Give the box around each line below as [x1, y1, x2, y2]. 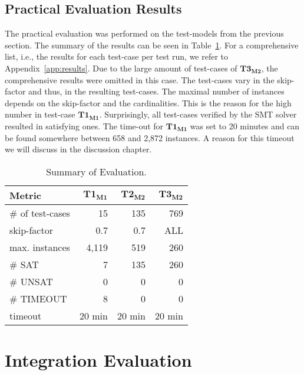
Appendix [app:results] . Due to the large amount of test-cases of [5, 61, 237, 74]
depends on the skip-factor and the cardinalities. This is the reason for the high [5, 96, 292, 109]
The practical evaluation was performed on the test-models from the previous [5, 27, 284, 40]
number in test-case [5, 108, 75, 120]
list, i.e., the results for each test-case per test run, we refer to [5, 50, 229, 63]
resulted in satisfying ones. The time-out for [5, 119, 164, 132]
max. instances [9, 240, 70, 254]
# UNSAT [9, 274, 53, 288]
